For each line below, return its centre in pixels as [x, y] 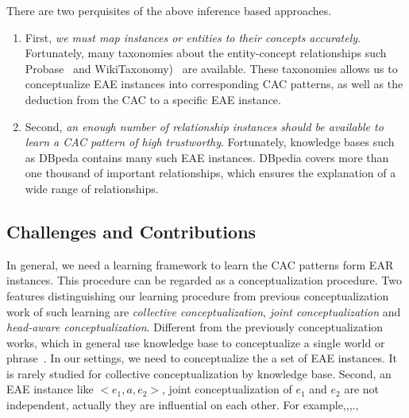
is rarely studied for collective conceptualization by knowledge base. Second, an [199, 373]
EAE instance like [50, 389]
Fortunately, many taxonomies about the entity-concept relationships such [206, 53]
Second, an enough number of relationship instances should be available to [204, 126]
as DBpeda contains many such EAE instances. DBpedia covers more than [207, 157]
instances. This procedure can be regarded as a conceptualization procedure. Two [204, 280]
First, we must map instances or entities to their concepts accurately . [193, 37]
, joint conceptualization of [227, 389]
